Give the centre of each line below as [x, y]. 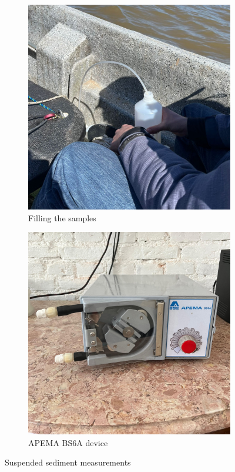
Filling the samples [62, 217]
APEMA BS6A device [68, 442]
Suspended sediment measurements [68, 462]
